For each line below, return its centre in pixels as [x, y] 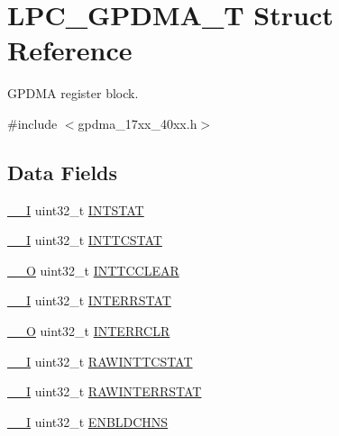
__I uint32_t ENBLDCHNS [88, 421]
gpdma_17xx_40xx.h [137, 123]
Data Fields [63, 172]
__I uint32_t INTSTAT [76, 209]
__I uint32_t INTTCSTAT [85, 240]
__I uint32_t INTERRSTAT [89, 300]
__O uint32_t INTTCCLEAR [93, 270]
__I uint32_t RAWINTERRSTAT [105, 391]
